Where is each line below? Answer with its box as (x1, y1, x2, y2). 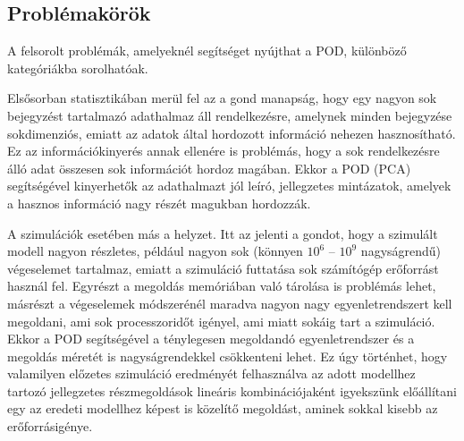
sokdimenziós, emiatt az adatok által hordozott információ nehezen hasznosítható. (7, 123, 456, 142)
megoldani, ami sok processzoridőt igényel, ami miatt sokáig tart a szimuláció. (7, 311, 435, 330)
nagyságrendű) (360, 242, 442, 260)
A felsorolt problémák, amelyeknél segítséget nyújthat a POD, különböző (7, 41, 407, 60)
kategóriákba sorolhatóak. (7, 58, 148, 77)
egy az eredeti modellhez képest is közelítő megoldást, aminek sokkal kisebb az (7, 399, 438, 418)
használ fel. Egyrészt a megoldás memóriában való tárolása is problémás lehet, (7, 276, 436, 295)
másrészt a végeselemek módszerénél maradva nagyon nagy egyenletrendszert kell (7, 293, 452, 312)
